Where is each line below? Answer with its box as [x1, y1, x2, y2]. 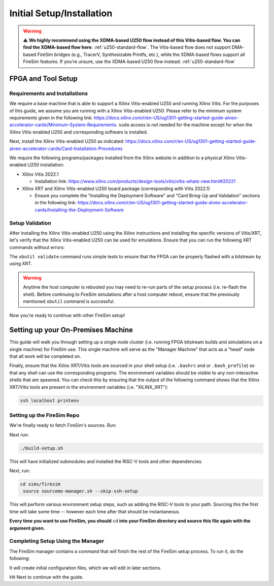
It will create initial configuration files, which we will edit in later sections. [9, 565, 162, 571]
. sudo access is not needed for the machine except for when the [116, 122, 253, 128]
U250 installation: [27, 162, 64, 168]
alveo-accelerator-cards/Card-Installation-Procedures [9, 145, 123, 151]
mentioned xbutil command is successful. [23, 298, 115, 304]
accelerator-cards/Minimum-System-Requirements [9, 122, 117, 128]
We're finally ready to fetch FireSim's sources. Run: [9, 422, 117, 428]
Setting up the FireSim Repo [9, 412, 80, 419]
